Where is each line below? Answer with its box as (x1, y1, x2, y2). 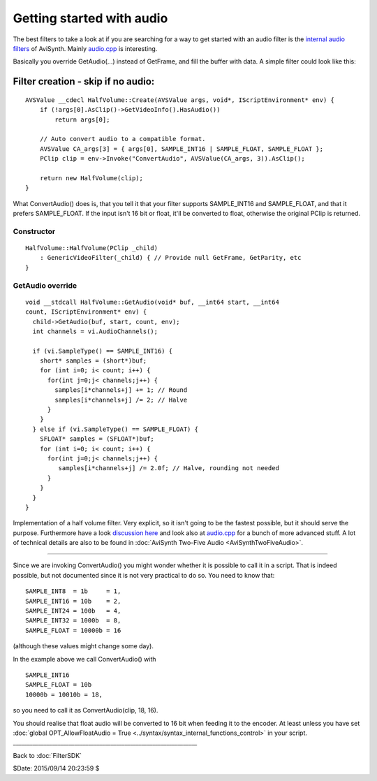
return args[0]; (54, 115, 110, 124)
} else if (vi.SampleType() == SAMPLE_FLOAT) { (32, 425, 199, 433)
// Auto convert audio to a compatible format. (39, 135, 206, 143)
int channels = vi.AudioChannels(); (32, 327, 158, 335)
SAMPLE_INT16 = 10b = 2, (25, 597, 121, 605)
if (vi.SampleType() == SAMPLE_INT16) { (32, 346, 173, 355)
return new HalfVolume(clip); (39, 174, 143, 182)
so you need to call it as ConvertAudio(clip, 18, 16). (13, 706, 158, 715)
